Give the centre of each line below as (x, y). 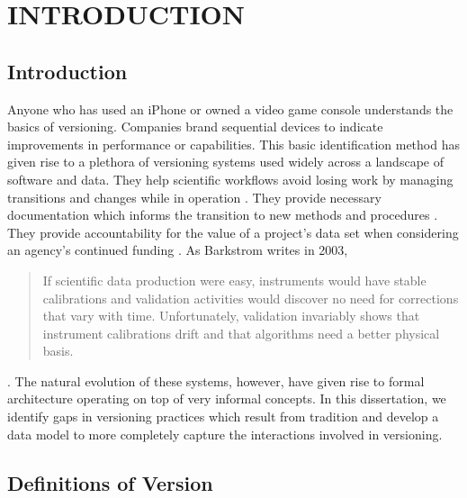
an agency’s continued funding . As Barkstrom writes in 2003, (178, 250)
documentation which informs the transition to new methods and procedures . (223, 215)
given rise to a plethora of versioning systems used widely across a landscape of (225, 162)
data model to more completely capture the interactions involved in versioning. (225, 434)
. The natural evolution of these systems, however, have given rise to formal (216, 380)
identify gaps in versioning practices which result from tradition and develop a (223, 417)
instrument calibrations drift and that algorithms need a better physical (241, 333)
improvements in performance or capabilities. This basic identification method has (233, 144)
